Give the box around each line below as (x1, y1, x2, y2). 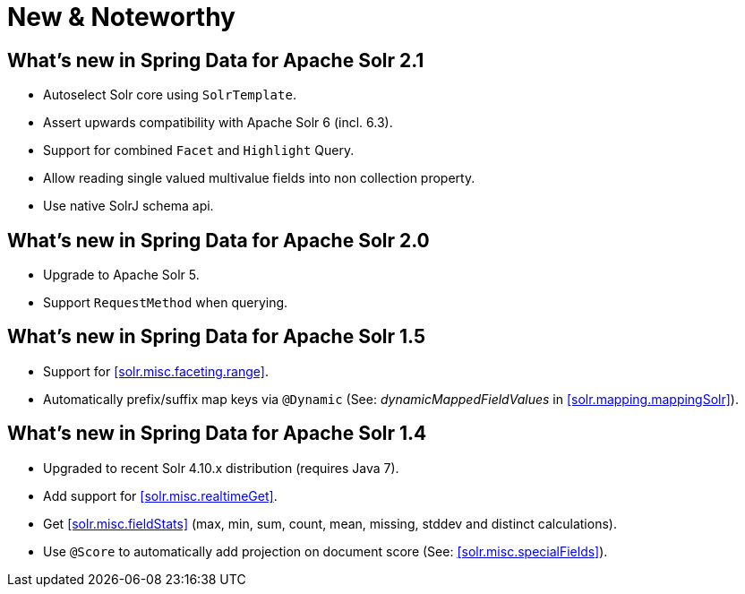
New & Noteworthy (7, 2, 235, 32)
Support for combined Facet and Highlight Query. (43, 142, 355, 159)
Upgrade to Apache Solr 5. (43, 267, 200, 283)
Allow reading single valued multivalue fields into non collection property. (43, 170, 475, 186)
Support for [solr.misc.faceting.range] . (43, 363, 269, 379)
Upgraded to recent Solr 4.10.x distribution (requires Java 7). (43, 460, 399, 476)
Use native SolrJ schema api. (43, 198, 214, 214)
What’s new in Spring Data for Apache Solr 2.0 (7, 228, 430, 252)
